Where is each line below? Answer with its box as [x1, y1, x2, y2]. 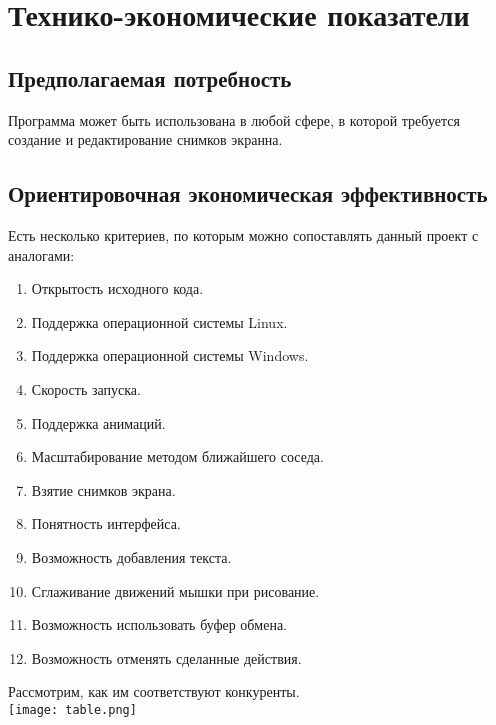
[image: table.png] [8, 702, 137, 717]
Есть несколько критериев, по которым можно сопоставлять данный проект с [8, 224, 479, 245]
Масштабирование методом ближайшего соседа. [31, 446, 324, 467]
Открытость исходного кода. [31, 278, 204, 299]
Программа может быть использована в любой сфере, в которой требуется [8, 109, 460, 130]
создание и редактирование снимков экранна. [8, 129, 283, 150]
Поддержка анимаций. [31, 412, 166, 433]
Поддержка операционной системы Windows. [31, 345, 309, 366]
